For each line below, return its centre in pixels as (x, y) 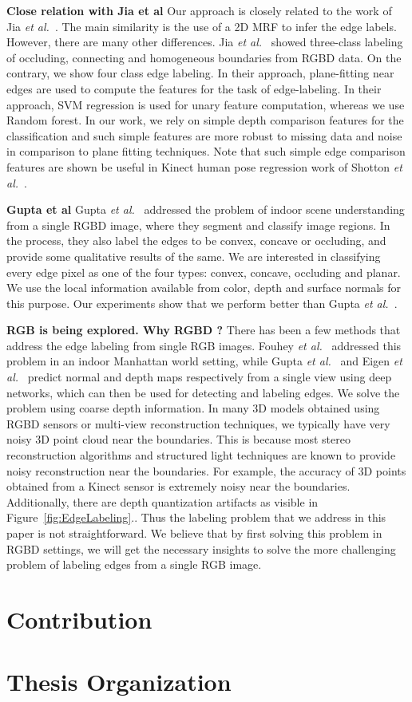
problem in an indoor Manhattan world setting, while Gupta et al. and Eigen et (204, 361)
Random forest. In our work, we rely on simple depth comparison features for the (205, 120)
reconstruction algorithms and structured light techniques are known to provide (201, 455)
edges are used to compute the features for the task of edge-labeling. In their (194, 88)
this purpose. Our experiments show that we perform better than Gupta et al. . (202, 303)
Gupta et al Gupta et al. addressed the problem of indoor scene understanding (206, 209)
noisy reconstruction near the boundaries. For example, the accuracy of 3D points (206, 470)
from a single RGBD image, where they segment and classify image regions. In (198, 225)
